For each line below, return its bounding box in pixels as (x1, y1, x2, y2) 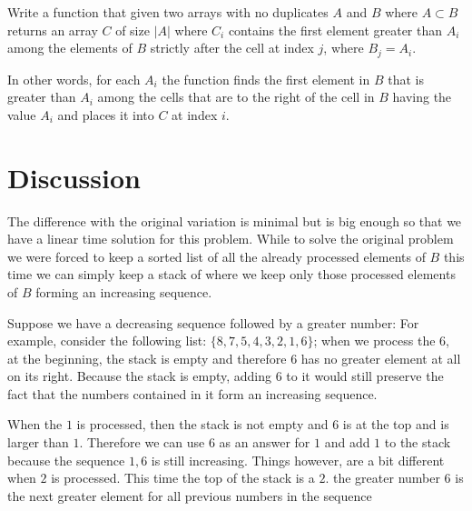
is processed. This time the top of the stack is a (51, 468, 315, 487)
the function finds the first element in (162, 69, 370, 88)
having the (392, 87, 452, 106)
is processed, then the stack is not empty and (76, 415, 329, 434)
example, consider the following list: (7, 331, 207, 350)
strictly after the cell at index (150, 38, 314, 57)
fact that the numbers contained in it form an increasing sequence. (7, 384, 378, 403)
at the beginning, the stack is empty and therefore (7, 348, 287, 367)
